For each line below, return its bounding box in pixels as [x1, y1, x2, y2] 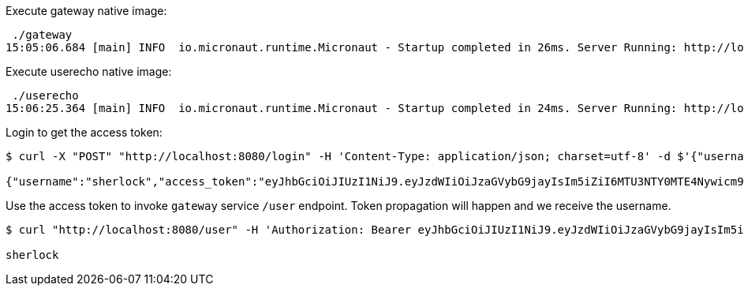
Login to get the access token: [6, 125, 163, 139]
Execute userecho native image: [6, 65, 172, 78]
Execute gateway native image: [6, 4, 167, 17]
